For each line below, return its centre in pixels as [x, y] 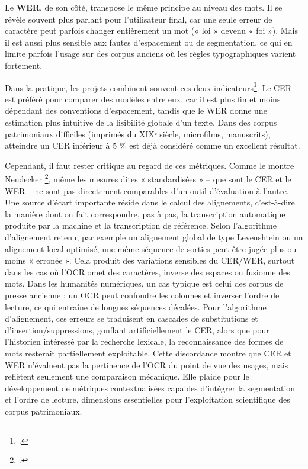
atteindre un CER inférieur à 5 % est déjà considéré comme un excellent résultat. [153, 145]
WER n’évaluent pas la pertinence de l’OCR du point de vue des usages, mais [147, 364]
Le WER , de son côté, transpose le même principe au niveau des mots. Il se [144, 7]
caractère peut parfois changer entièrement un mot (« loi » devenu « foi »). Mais [152, 30]
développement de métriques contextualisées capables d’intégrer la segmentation [150, 388]
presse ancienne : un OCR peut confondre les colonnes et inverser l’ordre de [142, 295]
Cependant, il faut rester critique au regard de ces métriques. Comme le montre [150, 165]
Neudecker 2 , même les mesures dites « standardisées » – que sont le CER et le [148, 178]
